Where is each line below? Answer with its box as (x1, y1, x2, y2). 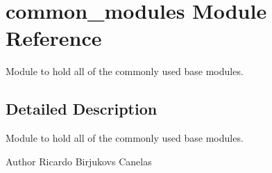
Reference (6, 24, 102, 52)
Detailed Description (6, 98, 158, 120)
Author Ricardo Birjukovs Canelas (6, 154, 152, 168)
